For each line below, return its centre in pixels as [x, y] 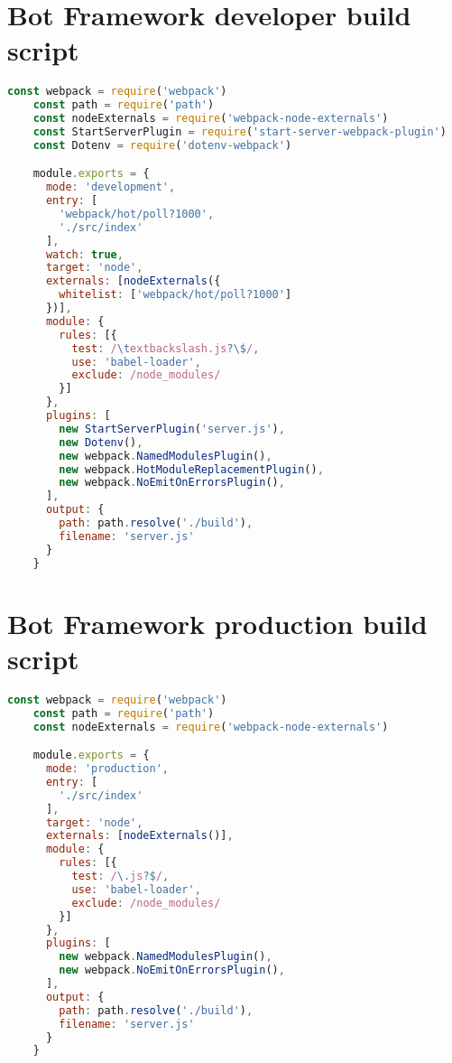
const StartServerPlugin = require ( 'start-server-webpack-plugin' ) [240, 131]
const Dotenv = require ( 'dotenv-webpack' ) [162, 145]
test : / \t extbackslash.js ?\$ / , [166, 348]
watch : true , [84, 254]
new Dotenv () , [101, 442]
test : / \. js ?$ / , [120, 877]
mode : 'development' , [111, 187]
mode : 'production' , [107, 769]
